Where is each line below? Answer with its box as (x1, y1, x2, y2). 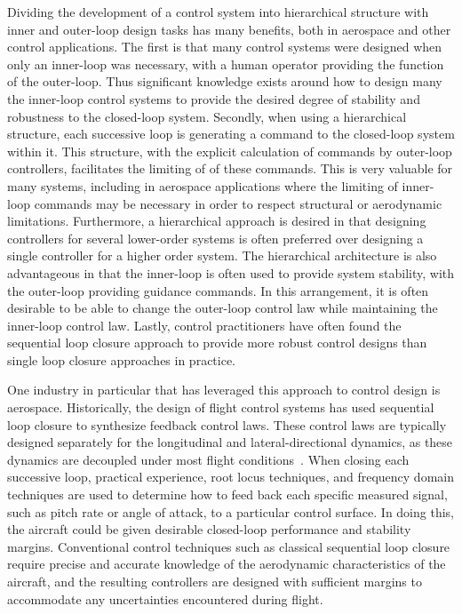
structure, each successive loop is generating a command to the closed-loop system (7, 124, 455, 143)
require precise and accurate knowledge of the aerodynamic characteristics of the (7, 554, 446, 573)
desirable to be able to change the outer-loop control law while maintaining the (7, 299, 438, 317)
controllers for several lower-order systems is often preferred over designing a (7, 228, 424, 247)
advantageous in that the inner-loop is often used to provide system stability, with (7, 263, 455, 282)
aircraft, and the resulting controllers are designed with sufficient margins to (7, 572, 422, 590)
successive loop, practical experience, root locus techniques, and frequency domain (7, 467, 454, 486)
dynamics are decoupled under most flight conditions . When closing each (7, 450, 410, 468)
